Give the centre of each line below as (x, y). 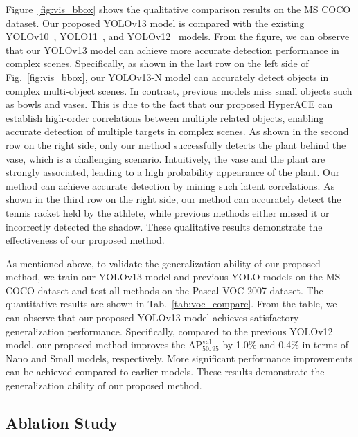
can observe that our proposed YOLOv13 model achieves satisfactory (152, 318)
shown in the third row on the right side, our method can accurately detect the (173, 199)
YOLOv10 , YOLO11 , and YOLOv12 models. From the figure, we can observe (178, 36)
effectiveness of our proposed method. (85, 240)
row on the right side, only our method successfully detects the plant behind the (176, 144)
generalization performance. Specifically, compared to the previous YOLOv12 (169, 331)
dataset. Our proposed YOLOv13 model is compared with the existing (155, 23)
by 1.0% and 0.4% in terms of (286, 345)
